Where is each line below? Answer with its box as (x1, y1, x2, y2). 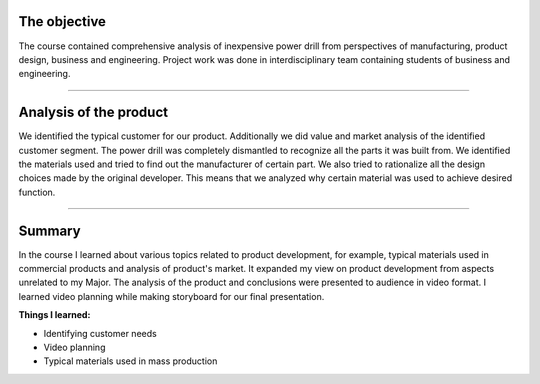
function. (18, 186, 56, 198)
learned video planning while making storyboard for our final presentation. (18, 290, 325, 302)
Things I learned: (18, 309, 91, 321)
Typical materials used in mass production (43, 355, 218, 367)
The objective (18, 13, 107, 30)
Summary (18, 222, 81, 239)
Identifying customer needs (43, 327, 157, 339)
